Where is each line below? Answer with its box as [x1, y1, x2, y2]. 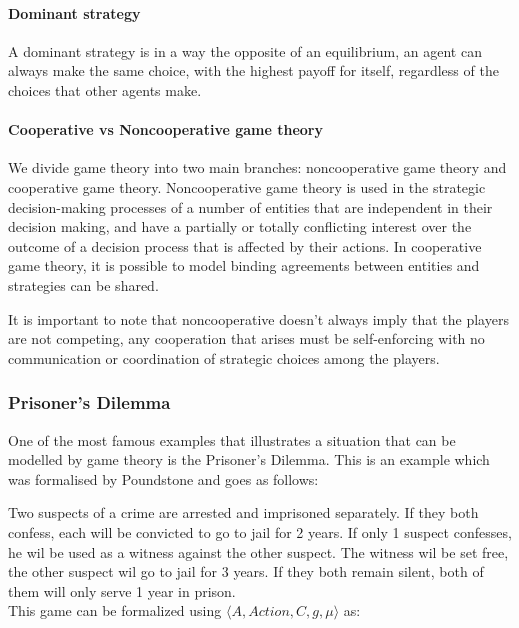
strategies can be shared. [8, 274, 159, 295]
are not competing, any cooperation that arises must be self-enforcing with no [8, 328, 485, 349]
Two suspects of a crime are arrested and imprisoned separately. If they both [8, 502, 479, 523]
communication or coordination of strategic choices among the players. [8, 347, 440, 368]
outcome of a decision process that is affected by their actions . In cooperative [8, 235, 482, 256]
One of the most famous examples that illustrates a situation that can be [8, 429, 456, 450]
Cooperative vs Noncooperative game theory [8, 119, 323, 140]
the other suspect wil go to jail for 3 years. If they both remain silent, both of [8, 561, 484, 582]
